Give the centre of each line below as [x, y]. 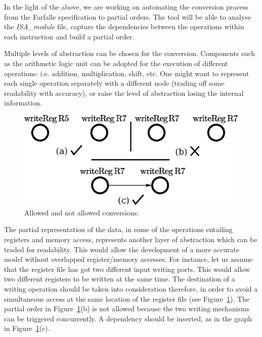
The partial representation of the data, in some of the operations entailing [118, 229]
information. [23, 103]
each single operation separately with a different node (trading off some [114, 83]
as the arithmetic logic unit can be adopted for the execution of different [116, 63]
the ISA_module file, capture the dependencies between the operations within [124, 26]
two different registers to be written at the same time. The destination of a [120, 279]
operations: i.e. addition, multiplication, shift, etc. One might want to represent [127, 73]
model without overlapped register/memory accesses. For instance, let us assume [128, 259]
